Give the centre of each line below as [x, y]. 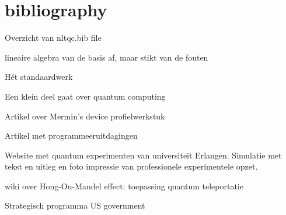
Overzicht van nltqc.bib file [53, 38]
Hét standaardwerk [39, 77]
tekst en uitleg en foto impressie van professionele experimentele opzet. [131, 166]
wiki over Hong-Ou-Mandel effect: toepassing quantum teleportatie [124, 186]
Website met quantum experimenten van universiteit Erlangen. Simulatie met [143, 155]
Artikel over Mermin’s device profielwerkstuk [85, 116]
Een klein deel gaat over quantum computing [85, 96]
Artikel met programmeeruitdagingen [71, 135]
